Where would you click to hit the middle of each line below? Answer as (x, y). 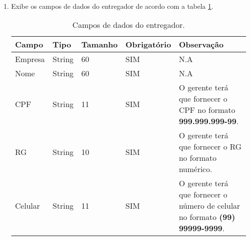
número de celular (209, 205)
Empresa (30, 59)
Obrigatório (148, 44)
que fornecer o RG (210, 146)
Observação (201, 44)
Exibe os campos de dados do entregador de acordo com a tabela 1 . (112, 6)
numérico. (195, 169)
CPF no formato (207, 109)
